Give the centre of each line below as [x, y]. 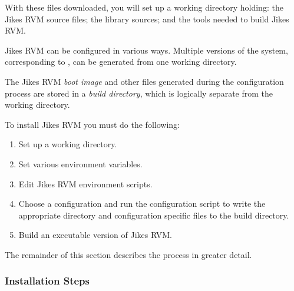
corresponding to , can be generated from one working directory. [121, 62]
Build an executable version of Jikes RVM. [95, 235]
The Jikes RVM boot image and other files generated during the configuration [144, 81]
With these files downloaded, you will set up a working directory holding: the [144, 7]
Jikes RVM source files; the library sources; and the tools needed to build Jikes [147, 19]
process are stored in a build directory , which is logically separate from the [139, 93]
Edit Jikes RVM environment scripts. [85, 183]
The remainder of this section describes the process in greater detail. [128, 254]
